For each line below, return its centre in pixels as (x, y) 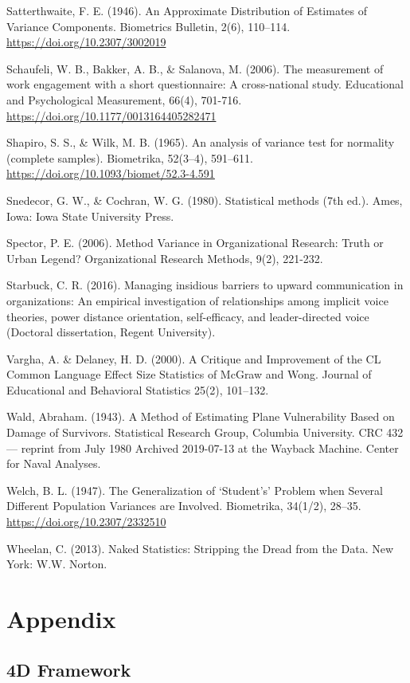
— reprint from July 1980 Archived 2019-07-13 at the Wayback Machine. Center (203, 447)
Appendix (61, 618)
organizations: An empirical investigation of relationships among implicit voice (197, 300)
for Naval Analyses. (54, 463)
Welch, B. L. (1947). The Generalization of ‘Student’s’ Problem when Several (195, 490)
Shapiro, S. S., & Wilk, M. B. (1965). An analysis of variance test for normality (201, 142)
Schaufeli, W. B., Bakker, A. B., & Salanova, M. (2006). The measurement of (195, 68)
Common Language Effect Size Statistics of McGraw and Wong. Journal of (189, 374)
